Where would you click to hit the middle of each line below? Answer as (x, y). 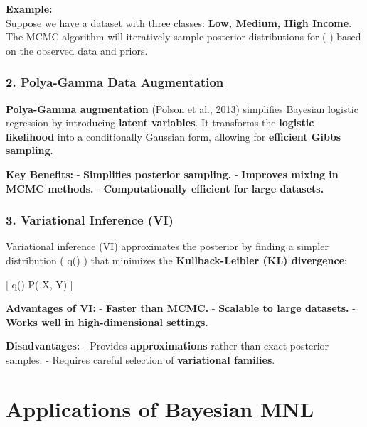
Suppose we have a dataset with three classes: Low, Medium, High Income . (179, 22)
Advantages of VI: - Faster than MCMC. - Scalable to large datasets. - (181, 308)
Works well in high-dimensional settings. (107, 321)
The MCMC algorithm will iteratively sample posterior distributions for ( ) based (183, 37)
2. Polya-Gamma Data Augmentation (115, 82)
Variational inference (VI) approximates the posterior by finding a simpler (167, 246)
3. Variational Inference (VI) (90, 220)
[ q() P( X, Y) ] (39, 284)
